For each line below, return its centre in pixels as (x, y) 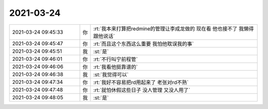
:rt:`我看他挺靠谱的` (115, 67)
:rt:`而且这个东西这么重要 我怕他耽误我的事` (143, 43)
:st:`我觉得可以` (111, 74)
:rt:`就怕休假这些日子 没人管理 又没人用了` (142, 90)
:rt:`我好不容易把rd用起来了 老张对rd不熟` (141, 82)
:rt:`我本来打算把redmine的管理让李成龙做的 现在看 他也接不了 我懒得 (173, 29)
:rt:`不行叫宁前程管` (115, 59)
